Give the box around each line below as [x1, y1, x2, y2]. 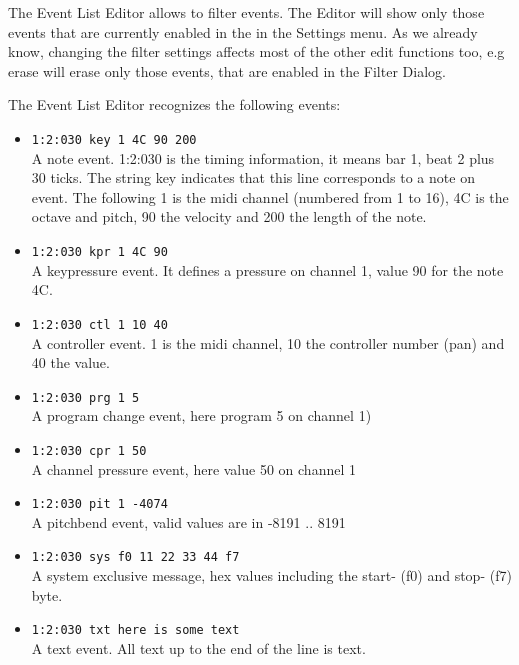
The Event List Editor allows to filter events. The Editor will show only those [8, 2, 485, 22]
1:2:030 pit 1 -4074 [31, 497, 168, 512]
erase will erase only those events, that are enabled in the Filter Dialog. [8, 60, 446, 81]
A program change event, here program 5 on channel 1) [31, 405, 372, 426]
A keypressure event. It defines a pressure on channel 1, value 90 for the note [31, 259, 504, 280]
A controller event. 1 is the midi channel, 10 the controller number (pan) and [31, 332, 505, 353]
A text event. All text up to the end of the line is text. [31, 637, 366, 658]
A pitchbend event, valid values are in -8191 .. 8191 [31, 511, 346, 532]
